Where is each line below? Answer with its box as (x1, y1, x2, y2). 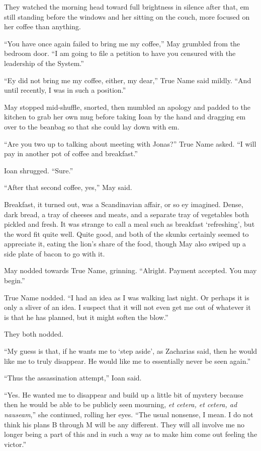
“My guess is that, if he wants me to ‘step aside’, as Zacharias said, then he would (4, 346, 257, 356)
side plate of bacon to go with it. (4, 248, 105, 259)
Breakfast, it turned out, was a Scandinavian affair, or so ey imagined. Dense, (4, 199, 243, 209)
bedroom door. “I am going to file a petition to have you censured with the (4, 48, 236, 58)
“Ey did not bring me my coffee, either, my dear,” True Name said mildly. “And (4, 75, 251, 85)
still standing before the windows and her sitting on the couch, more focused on (4, 11, 250, 22)
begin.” (4, 275, 25, 286)
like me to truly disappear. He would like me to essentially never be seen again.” (4, 355, 250, 366)
